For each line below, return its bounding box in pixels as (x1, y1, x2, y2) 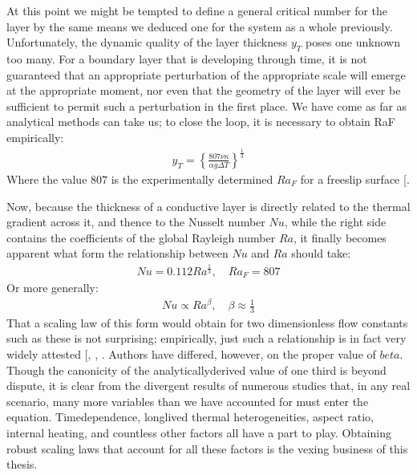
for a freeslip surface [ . (300, 170, 410, 187)
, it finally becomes (293, 229, 387, 246)
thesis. (6, 456, 38, 473)
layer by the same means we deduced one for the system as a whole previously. (6, 18, 393, 35)
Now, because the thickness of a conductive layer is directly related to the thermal (6, 197, 411, 214)
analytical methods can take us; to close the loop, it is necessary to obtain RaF (6, 113, 396, 130)
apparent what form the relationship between (6, 245, 229, 262)
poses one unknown (305, 34, 400, 51)
